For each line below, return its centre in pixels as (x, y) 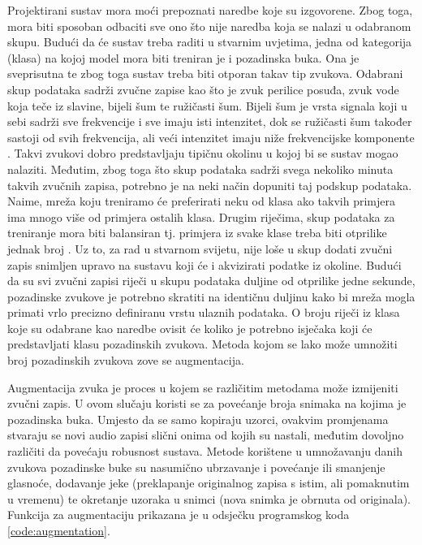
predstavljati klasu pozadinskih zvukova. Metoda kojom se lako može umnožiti (202, 344)
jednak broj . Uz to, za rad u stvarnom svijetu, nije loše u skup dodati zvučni (200, 248)
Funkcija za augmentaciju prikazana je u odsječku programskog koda (179, 515)
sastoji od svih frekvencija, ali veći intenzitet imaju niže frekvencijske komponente (211, 137)
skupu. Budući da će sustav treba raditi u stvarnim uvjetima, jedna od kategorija (210, 42)
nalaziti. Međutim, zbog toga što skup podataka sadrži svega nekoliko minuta (200, 169)
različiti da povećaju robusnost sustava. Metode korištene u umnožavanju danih (205, 451)
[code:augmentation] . (59, 530)
